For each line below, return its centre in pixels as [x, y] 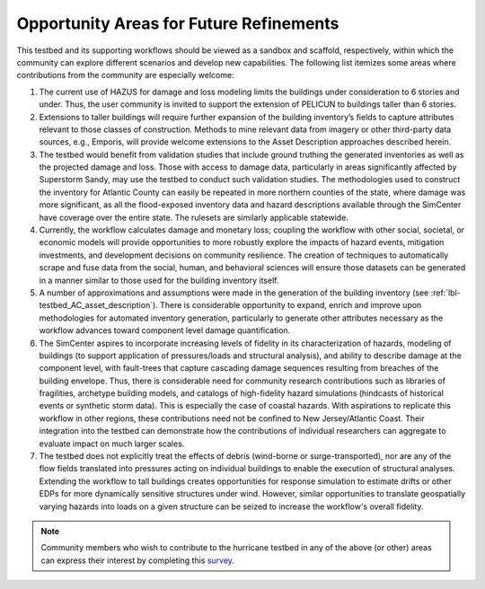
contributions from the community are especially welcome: [125, 75]
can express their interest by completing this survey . [138, 560]
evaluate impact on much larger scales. [112, 444]
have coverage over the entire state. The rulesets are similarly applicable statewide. [194, 217]
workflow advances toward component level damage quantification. [165, 330]
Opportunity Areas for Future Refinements [178, 23]
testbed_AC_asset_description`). [99, 305]
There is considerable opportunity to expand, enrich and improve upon [291, 305]
